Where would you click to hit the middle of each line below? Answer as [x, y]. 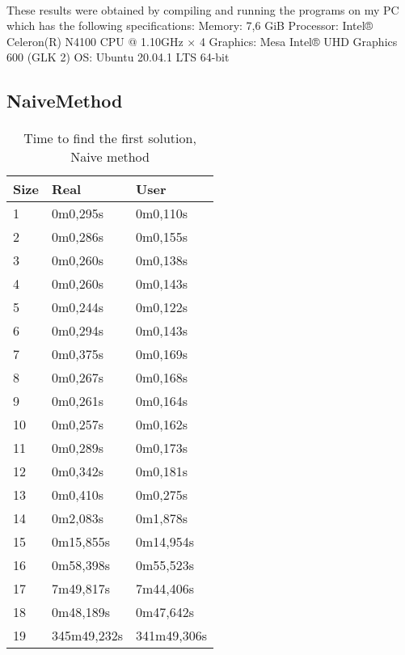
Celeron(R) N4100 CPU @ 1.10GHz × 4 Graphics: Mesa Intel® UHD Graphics [202, 41]
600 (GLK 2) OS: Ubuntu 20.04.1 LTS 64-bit [118, 57]
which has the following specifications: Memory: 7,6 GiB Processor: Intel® [190, 25]
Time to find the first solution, [110, 138]
